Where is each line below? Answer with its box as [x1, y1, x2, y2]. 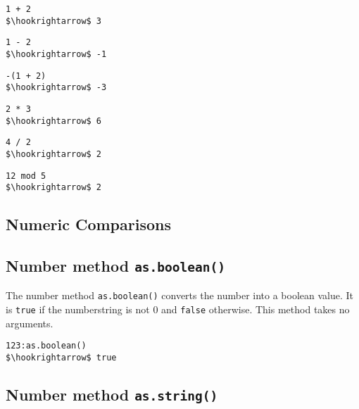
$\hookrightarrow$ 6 [6, 115, 102, 126]
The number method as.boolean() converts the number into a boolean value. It [6, 288, 354, 303]
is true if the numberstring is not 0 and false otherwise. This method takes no [6, 302, 350, 317]
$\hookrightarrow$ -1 [6, 49, 107, 59]
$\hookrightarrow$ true [6, 353, 117, 363]
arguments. [6, 315, 53, 330]
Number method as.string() [6, 384, 218, 405]
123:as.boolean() [6, 341, 87, 351]
